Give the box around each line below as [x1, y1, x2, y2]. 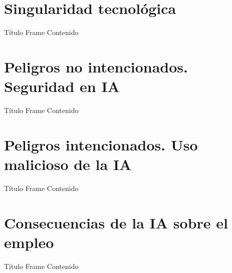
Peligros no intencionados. [4, 56, 188, 76]
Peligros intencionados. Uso [4, 134, 198, 154]
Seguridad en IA [4, 76, 120, 96]
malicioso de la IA [4, 154, 132, 174]
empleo [4, 231, 54, 252]
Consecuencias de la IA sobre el [4, 212, 228, 232]
